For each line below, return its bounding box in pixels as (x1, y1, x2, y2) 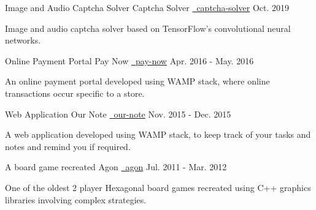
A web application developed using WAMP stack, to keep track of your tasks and (5, 128, 311, 141)
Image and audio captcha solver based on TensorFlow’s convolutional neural (5, 21, 291, 34)
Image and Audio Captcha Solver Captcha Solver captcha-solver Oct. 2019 (5, 1, 289, 13)
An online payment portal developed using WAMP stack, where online (5, 75, 270, 88)
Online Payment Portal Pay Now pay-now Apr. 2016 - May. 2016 (5, 54, 254, 67)
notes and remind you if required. (5, 140, 131, 152)
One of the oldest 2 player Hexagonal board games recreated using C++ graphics (5, 181, 311, 193)
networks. (5, 34, 41, 47)
